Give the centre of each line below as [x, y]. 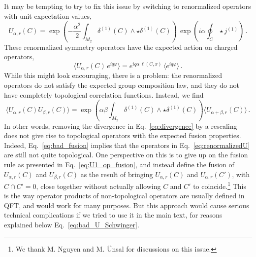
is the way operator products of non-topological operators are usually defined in [124, 196]
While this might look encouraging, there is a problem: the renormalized [113, 75]
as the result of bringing [117, 174]
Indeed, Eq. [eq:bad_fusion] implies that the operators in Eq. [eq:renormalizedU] [127, 145]
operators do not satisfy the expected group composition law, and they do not [122, 85]
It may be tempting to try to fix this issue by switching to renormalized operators [128, 6]
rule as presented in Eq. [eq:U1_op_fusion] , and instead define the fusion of [119, 164]
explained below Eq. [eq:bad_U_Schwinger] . [72, 225]
